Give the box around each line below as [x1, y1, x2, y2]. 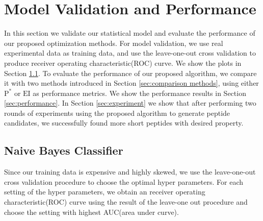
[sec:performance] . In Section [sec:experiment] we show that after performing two [4, 97, 256, 108]
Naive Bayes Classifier [4, 142, 123, 158]
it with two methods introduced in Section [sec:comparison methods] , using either [4, 78, 259, 88]
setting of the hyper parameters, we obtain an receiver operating [4, 186, 205, 197]
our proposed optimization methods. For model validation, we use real [4, 37, 223, 48]
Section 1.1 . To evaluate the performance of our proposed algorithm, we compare [4, 67, 257, 78]
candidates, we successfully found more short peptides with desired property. [4, 117, 244, 128]
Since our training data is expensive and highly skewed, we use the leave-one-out [4, 166, 256, 177]
